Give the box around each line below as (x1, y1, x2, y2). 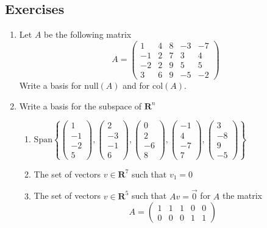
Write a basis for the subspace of (19, 99, 142, 112)
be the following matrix (44, 28, 132, 41)
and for (123, 78, 150, 91)
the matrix (222, 189, 262, 202)
